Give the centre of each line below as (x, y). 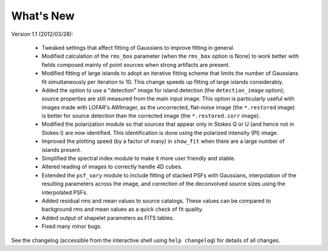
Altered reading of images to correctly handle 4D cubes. (112, 167)
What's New (43, 16)
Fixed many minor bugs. (72, 226)
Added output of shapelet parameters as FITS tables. (108, 218)
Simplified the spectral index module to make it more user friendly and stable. (139, 159)
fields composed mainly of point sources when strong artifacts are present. (136, 64)
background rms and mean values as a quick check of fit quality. (122, 209)
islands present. (62, 150)
